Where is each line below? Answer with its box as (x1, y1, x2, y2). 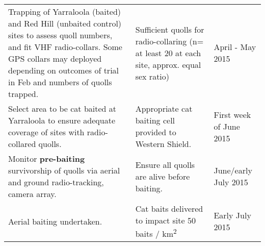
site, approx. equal (135, 58, 201, 70)
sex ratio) (135, 70, 170, 82)
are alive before (135, 170, 190, 182)
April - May (214, 41, 256, 53)
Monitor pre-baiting (8, 153, 85, 164)
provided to (135, 126, 176, 138)
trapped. (8, 88, 39, 100)
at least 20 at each (135, 46, 201, 59)
